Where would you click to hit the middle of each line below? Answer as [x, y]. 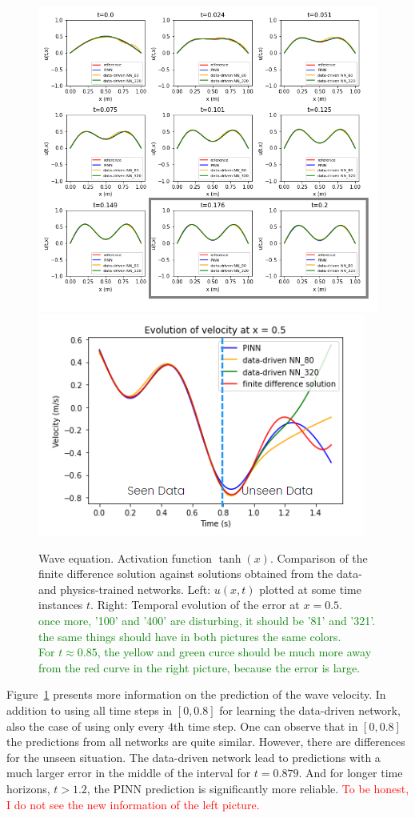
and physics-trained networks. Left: [125, 589]
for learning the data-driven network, [310, 710]
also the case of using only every [86, 726]
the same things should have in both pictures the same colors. [190, 636]
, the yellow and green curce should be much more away [234, 652]
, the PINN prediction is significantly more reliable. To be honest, [248, 789]
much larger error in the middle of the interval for [129, 773]
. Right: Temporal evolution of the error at [195, 605]
